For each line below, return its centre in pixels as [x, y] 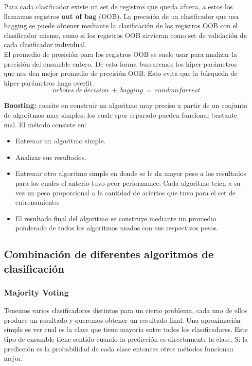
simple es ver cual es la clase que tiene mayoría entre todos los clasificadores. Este [126, 329]
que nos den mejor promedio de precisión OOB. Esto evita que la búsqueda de [121, 73]
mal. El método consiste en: [45, 124]
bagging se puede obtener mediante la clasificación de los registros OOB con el [121, 26]
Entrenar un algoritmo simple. [60, 141]
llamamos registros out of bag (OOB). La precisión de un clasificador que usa [121, 16]
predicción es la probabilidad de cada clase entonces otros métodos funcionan [119, 348]
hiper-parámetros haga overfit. [49, 82]
